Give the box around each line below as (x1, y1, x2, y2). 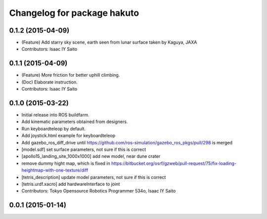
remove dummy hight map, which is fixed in (21, 160, 111, 166)
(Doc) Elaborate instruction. (21, 79, 78, 85)
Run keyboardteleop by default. (21, 126, 86, 131)
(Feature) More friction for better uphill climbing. (21, 72, 120, 78)
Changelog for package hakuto (9, 7, 139, 18)
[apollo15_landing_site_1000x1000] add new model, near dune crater (21, 153, 161, 159)
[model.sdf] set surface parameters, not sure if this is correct (21, 146, 146, 152)
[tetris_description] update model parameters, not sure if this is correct (21, 174, 166, 180)
